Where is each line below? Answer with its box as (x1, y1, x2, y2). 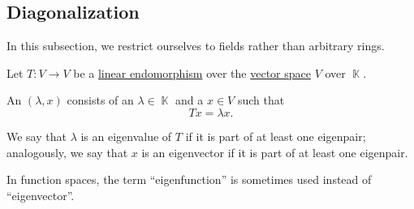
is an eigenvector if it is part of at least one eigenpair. (141, 143, 408, 160)
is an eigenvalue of (80, 127, 172, 144)
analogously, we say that (6, 143, 128, 160)
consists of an (67, 92, 134, 109)
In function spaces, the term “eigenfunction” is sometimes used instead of (6, 171, 372, 188)
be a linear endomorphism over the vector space (73, 64, 311, 81)
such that (237, 92, 285, 109)
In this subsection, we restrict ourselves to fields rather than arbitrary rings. (6, 37, 385, 54)
